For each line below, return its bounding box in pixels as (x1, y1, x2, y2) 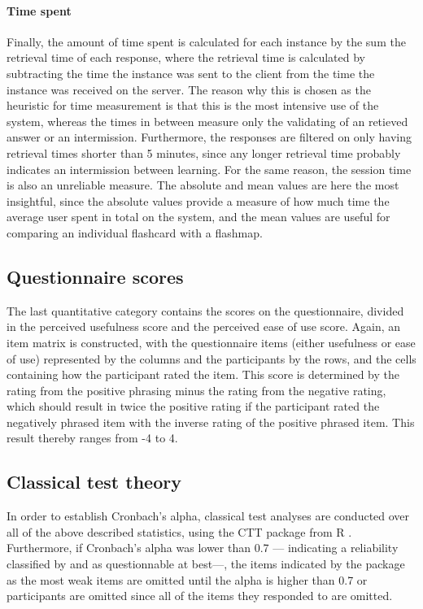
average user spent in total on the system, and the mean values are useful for (7, 208, 390, 225)
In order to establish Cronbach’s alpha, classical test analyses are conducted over (7, 507, 410, 524)
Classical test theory (7, 469, 181, 494)
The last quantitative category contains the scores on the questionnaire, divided (7, 302, 404, 319)
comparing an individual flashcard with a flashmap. (7, 224, 263, 241)
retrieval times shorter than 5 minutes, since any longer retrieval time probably (7, 144, 401, 161)
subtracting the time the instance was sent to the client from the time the (7, 64, 375, 81)
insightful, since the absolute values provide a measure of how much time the (7, 192, 390, 209)
